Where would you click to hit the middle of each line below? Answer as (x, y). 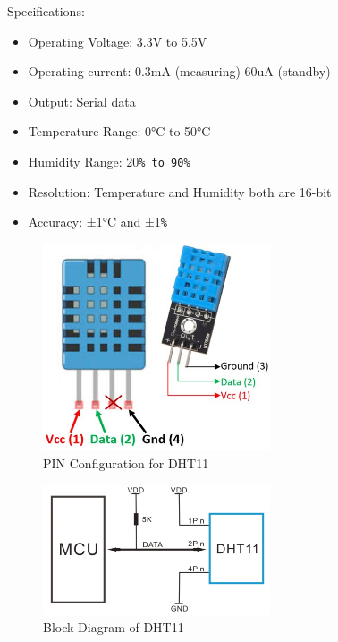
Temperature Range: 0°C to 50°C (119, 131)
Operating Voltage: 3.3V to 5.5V (118, 41)
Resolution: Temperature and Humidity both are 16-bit (180, 191)
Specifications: (46, 11)
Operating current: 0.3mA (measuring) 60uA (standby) (179, 71)
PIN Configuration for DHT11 (126, 462)
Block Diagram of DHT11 (114, 627)
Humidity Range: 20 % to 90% (109, 161)
